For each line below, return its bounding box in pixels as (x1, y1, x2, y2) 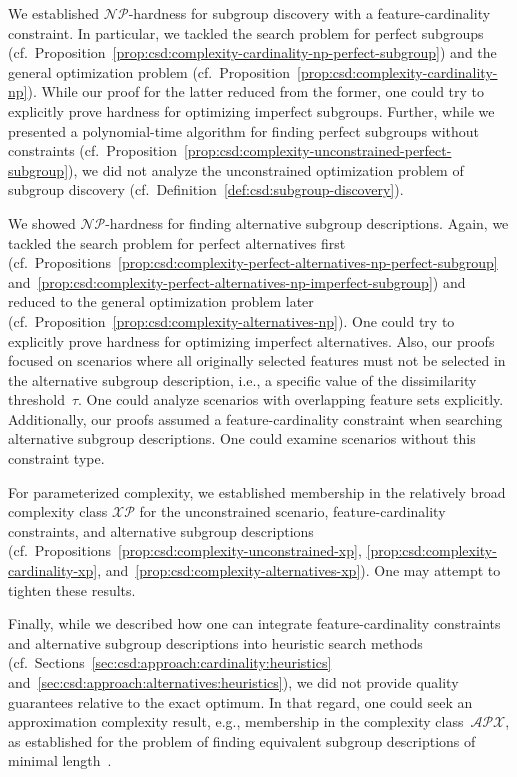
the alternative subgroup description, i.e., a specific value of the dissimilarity (8, 369, 477, 390)
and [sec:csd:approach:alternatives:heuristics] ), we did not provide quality (8, 672, 459, 692)
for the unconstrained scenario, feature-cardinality (139, 501, 446, 522)
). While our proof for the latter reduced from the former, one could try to (27, 81, 485, 102)
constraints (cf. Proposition (8, 140, 177, 161)
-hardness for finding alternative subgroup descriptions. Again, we (105, 212, 509, 233)
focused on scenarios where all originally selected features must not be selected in (8, 350, 506, 371)
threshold (8, 389, 65, 410)
